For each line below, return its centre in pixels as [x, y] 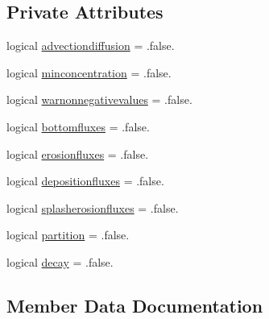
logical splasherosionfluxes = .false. [93, 207]
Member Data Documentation [135, 305]
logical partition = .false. [68, 235]
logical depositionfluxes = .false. [85, 181]
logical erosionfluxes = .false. [78, 153]
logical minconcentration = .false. [89, 72]
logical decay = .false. [60, 261]
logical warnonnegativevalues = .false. [99, 99]
